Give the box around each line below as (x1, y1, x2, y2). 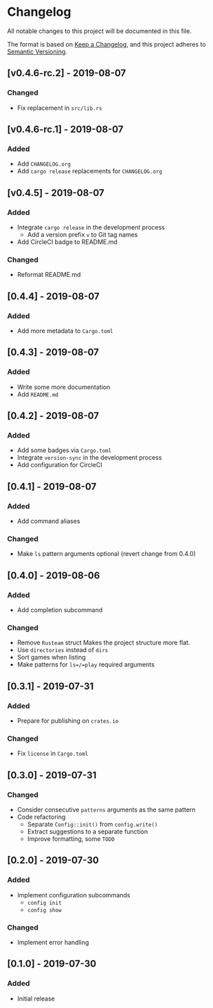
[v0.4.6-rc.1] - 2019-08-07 (7, 124, 124, 135)
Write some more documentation (16, 383, 111, 391)
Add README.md (16, 390, 58, 399)
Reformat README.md (16, 271, 81, 279)
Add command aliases (16, 517, 80, 526)
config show (27, 906, 62, 914)
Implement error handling (16, 938, 89, 946)
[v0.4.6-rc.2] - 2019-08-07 (7, 67, 126, 79)
